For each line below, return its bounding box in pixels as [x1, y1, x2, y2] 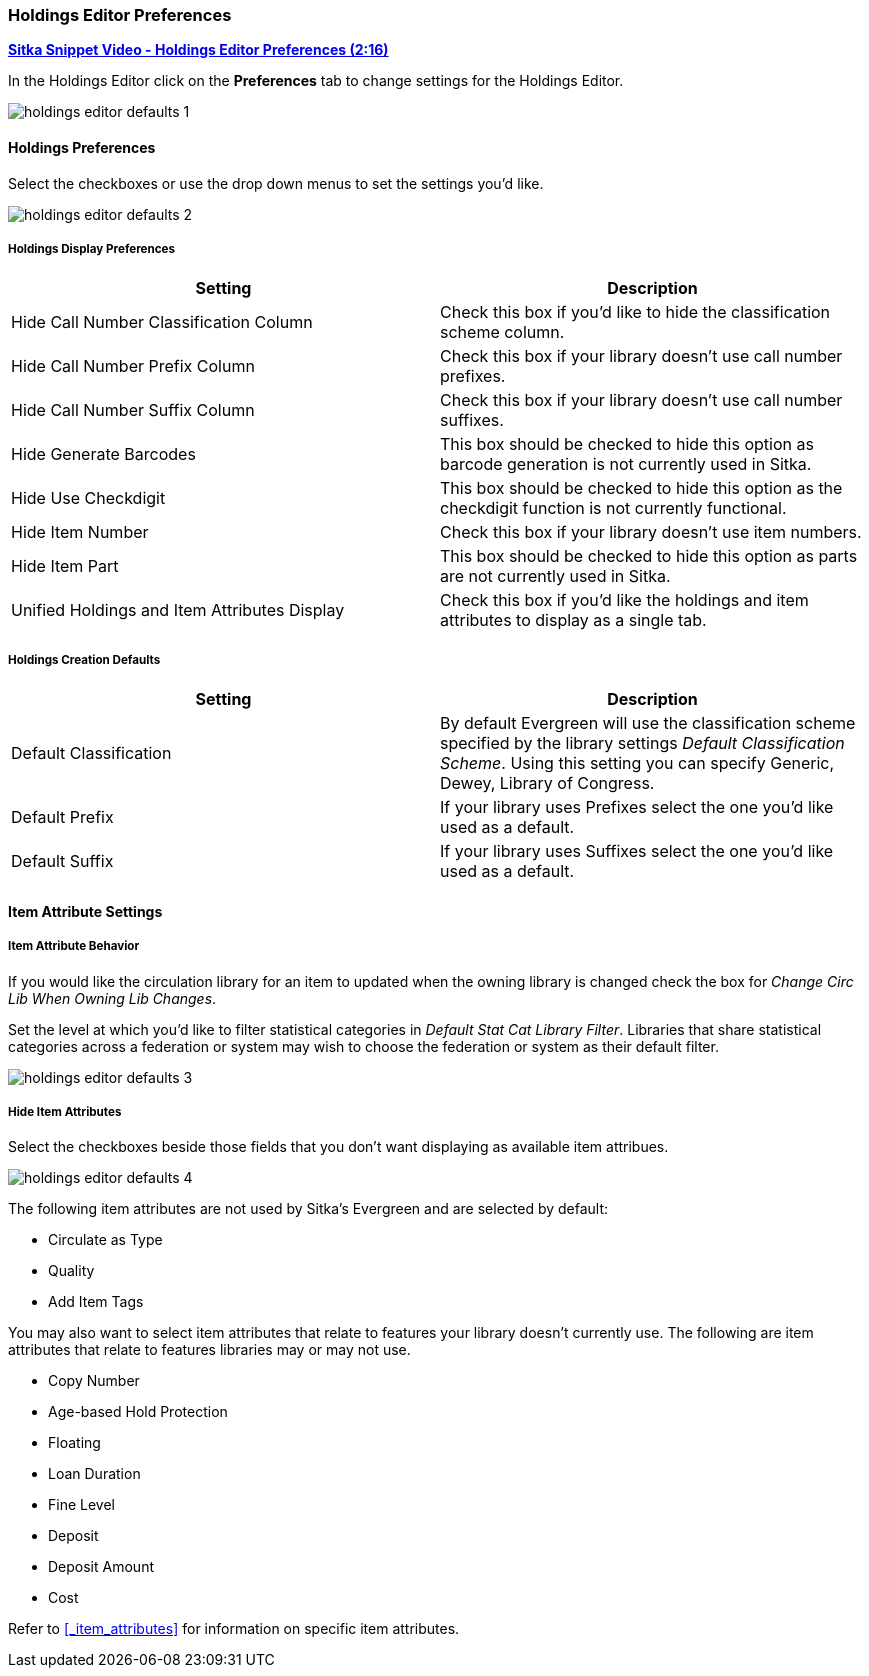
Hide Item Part [11, 556, 119, 577]
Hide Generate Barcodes [11, 444, 196, 465]
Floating [48, 1434, 101, 1452]
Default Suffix [11, 851, 114, 872]
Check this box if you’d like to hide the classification [440, 302, 831, 323]
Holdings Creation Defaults [8, 652, 161, 667]
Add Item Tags [48, 1293, 144, 1311]
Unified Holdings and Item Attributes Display [11, 600, 345, 621]
